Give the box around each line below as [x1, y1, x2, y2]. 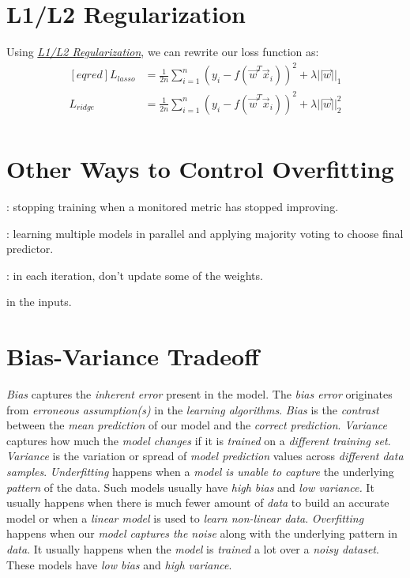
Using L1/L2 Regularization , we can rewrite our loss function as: [6, 43, 319, 60]
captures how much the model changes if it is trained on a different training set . [6, 432, 391, 448]
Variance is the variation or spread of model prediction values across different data [6, 448, 404, 464]
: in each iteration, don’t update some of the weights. [6, 266, 263, 283]
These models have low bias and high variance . [6, 556, 232, 572]
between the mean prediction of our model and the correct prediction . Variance [6, 417, 387, 433]
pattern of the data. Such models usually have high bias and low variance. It [6, 478, 374, 495]
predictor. [6, 240, 54, 257]
